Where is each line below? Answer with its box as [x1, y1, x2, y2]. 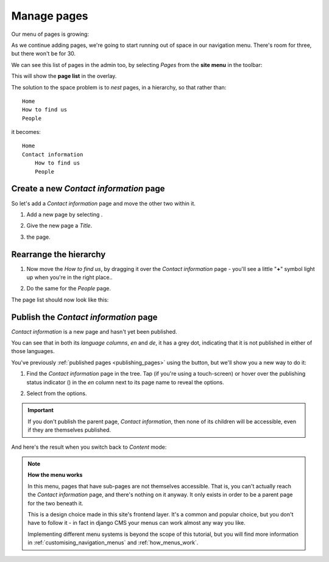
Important [27, 407, 54, 414]
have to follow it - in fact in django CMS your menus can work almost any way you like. [27, 519, 246, 527]
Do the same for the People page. [26, 285, 111, 292]
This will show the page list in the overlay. [11, 72, 117, 80]
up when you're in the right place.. [26, 274, 113, 281]
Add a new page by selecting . [26, 211, 103, 218]
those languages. [11, 348, 55, 355]
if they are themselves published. [27, 426, 111, 434]
